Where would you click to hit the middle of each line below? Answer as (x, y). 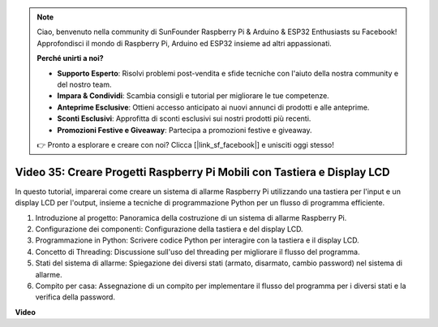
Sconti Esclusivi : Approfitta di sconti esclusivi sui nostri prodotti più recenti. (184, 118)
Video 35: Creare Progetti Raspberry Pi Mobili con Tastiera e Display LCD (203, 172)
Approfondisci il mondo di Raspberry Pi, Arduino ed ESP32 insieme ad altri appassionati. (184, 43)
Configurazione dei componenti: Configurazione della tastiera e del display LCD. (169, 229)
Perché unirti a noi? (71, 58)
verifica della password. (75, 297)
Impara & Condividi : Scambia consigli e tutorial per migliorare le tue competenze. (193, 96)
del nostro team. (84, 84)
